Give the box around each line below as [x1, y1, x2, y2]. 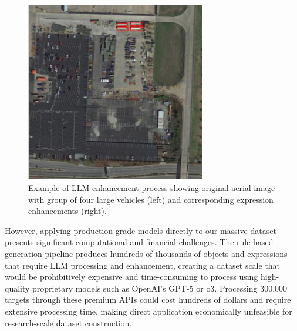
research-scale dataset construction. [5, 316, 132, 329]
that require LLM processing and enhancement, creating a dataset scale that [5, 259, 281, 271]
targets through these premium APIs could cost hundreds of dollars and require [5, 293, 291, 306]
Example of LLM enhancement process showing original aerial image [28, 182, 275, 194]
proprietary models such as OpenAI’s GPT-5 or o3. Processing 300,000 [32, 282, 288, 294]
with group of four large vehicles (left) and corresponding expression [28, 193, 274, 205]
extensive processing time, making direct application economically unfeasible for [5, 305, 292, 317]
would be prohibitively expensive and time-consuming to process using [5, 270, 258, 283]
